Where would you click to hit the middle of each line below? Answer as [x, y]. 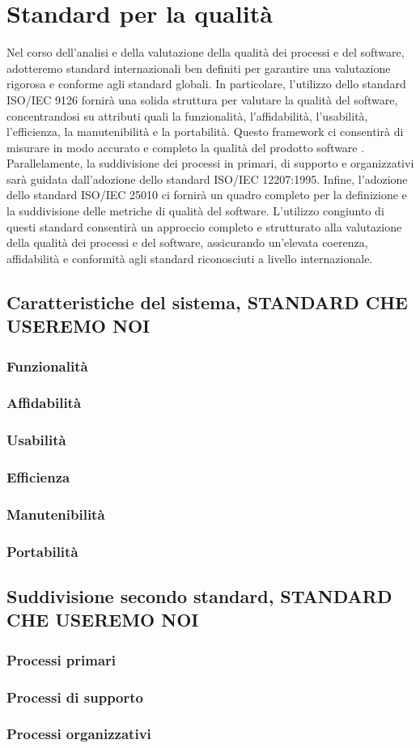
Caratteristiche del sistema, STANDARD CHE [207, 302]
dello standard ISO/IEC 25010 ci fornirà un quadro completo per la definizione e [207, 195]
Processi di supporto [75, 697]
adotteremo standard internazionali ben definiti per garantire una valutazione [199, 68]
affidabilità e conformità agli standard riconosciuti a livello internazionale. [190, 258]
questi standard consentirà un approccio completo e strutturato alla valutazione [204, 226]
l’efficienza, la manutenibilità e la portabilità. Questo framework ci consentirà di [205, 132]
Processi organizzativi [79, 734]
